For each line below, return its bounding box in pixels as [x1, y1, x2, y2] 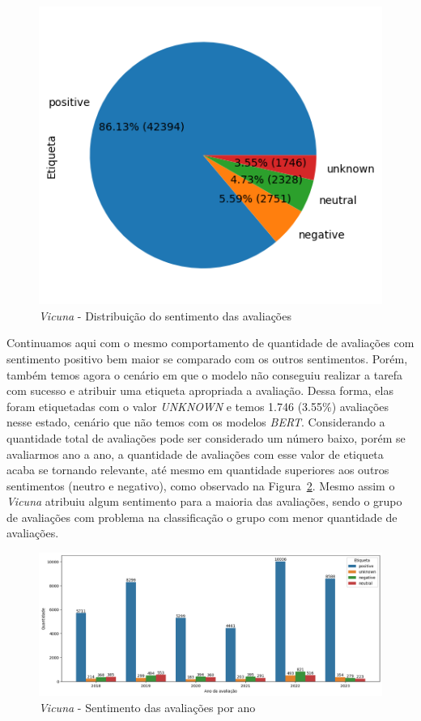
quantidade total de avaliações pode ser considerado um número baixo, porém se [6, 429, 406, 446]
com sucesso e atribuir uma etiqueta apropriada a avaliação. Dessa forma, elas [6, 382, 393, 399]
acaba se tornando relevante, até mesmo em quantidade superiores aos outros [6, 461, 389, 478]
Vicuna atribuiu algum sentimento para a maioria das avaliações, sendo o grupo [6, 493, 402, 510]
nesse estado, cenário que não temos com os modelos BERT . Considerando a [6, 414, 385, 430]
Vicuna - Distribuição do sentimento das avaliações [39, 307, 291, 324]
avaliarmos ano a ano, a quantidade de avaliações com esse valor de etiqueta [6, 445, 384, 462]
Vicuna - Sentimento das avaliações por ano [39, 698, 256, 715]
